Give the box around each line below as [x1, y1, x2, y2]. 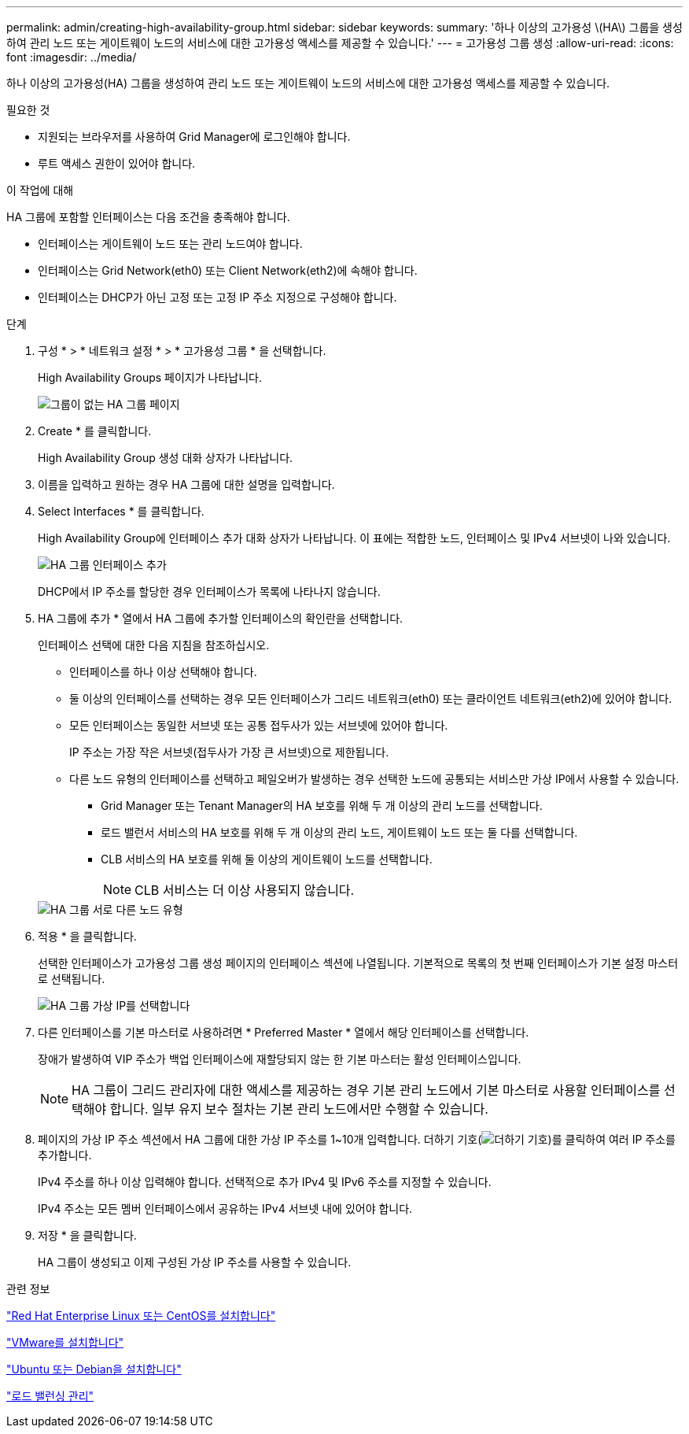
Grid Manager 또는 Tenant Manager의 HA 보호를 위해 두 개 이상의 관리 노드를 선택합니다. [101, 799, 543, 812]
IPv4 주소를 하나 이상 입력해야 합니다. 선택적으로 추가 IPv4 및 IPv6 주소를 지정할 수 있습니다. [38, 1175, 492, 1188]
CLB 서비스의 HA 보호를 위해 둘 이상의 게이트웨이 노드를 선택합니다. [101, 852, 433, 866]
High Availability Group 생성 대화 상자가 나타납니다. [38, 451, 293, 464]
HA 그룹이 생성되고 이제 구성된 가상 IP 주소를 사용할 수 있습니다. [38, 1255, 352, 1269]
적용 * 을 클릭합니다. [38, 930, 137, 943]
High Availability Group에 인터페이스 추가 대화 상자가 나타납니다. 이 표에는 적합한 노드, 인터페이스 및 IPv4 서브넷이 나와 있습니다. [38, 531, 671, 545]
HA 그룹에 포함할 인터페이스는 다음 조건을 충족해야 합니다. [6, 210, 290, 224]
